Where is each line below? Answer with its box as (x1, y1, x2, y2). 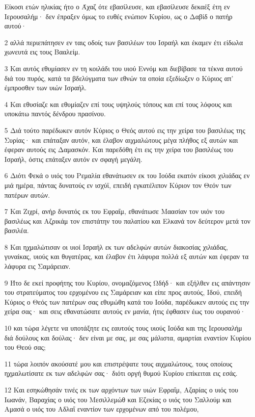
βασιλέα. (4, 225, 29, 235)
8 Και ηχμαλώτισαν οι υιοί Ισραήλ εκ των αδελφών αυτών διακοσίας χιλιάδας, (4, 241, 228, 252)
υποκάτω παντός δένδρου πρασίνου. (4, 108, 106, 119)
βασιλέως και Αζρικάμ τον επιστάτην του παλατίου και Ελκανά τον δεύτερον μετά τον (4, 215, 251, 226)
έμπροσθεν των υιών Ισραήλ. (4, 82, 87, 93)
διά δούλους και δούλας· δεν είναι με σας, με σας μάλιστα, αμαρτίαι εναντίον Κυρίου (4, 332, 251, 342)
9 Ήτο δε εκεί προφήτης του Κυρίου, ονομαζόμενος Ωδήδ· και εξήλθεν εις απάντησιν (4, 277, 251, 287)
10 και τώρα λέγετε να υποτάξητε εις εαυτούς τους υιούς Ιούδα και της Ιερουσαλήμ (4, 323, 242, 333)
